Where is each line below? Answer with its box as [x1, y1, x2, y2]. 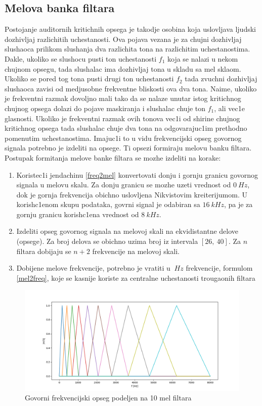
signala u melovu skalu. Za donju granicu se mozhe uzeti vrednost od [16, 179, 231, 190]
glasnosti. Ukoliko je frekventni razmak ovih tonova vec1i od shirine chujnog [5, 113, 240, 123]
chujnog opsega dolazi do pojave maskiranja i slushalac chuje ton [5, 103, 206, 113]
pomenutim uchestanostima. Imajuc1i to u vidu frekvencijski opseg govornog [5, 132, 242, 143]
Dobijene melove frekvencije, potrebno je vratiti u [16, 263, 170, 273]
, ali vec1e [214, 103, 245, 113]
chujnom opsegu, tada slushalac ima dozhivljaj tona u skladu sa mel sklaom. [5, 63, 241, 74]
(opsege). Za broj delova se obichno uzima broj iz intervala [16, 236, 198, 246]
